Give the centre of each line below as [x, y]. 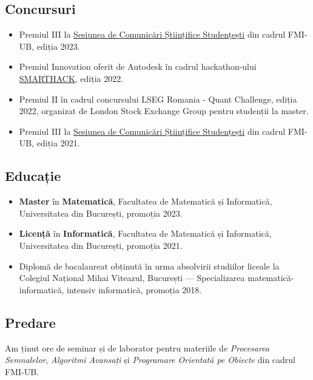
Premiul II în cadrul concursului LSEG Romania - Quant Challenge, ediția [158, 99]
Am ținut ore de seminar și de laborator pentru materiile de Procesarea [137, 348]
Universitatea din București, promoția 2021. [101, 245]
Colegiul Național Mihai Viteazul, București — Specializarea [132, 278]
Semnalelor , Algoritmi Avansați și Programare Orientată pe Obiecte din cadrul [150, 360]
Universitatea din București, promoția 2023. [101, 213]
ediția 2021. [58, 143]
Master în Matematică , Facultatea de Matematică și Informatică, [146, 201]
